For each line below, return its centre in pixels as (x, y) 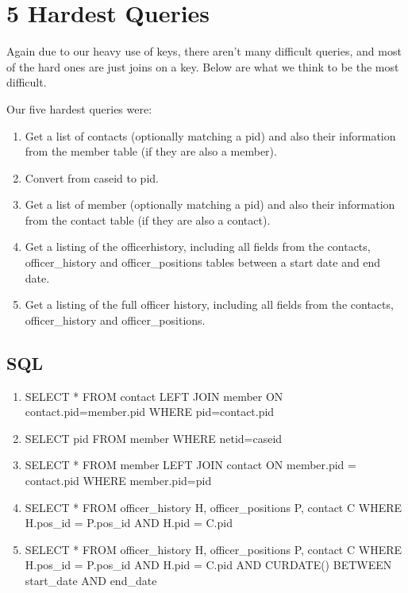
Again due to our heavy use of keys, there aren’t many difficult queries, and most (204, 51)
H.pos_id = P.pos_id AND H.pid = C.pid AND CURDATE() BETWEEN (208, 565)
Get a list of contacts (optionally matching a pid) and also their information (210, 135)
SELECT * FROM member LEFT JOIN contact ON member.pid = (191, 465)
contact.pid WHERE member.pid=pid (118, 481)
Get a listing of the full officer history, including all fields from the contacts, (209, 304)
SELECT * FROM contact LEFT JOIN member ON (154, 396)
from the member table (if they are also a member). (151, 151)
